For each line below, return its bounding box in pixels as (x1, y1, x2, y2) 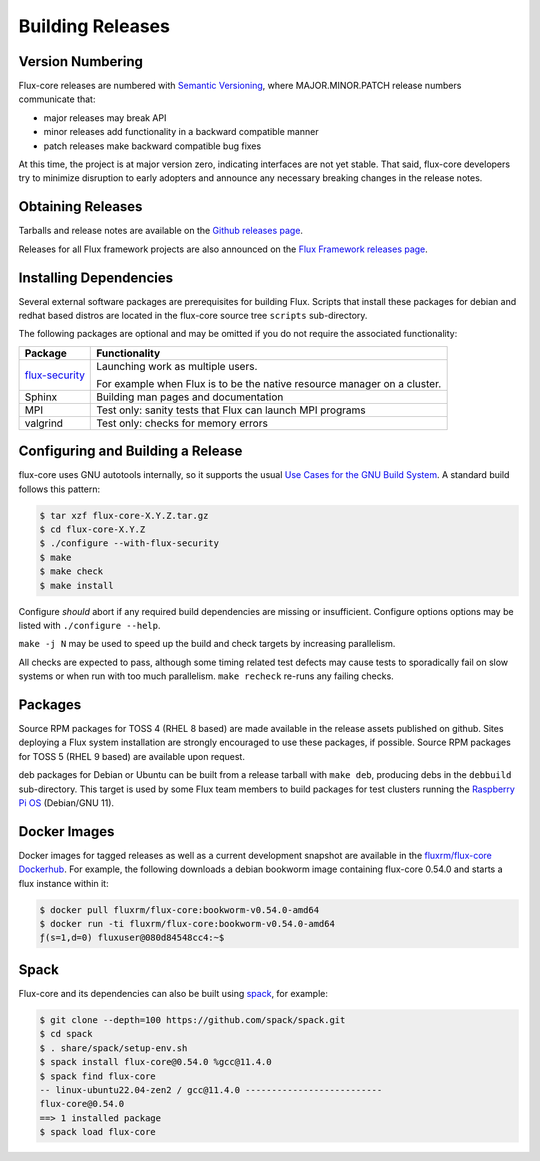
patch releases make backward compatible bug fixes (43, 140, 262, 152)
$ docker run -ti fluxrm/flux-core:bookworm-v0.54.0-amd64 (39, 918, 335, 930)
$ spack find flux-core (39, 1070, 157, 1082)
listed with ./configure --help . (18, 620, 161, 631)
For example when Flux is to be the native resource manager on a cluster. (96, 376, 442, 390)
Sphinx (24, 390, 58, 404)
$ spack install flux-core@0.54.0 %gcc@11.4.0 (39, 1056, 272, 1068)
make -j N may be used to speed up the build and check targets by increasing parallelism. (18, 638, 396, 650)
